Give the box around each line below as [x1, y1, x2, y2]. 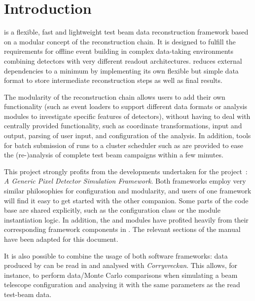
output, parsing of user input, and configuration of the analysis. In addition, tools [4, 130, 251, 141]
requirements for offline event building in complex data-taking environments [4, 46, 234, 56]
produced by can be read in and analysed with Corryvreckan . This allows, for [4, 260, 238, 270]
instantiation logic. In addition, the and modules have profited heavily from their [4, 214, 249, 225]
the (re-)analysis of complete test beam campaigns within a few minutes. [4, 150, 223, 160]
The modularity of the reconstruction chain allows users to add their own [4, 91, 225, 102]
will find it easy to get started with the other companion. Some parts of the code [4, 195, 249, 205]
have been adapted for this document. [4, 234, 118, 244]
